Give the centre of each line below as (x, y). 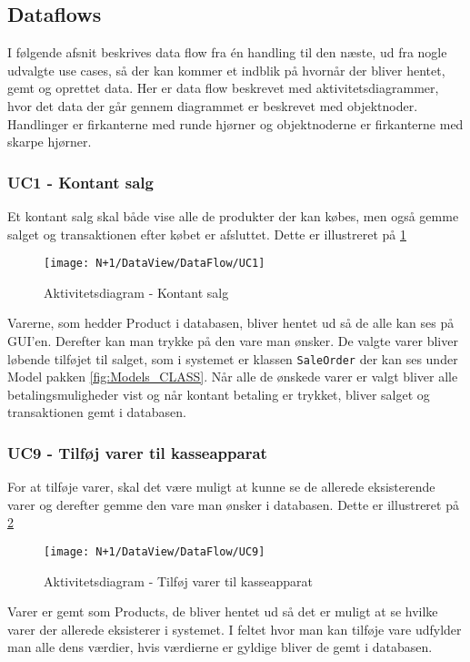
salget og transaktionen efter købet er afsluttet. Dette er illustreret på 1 (207, 234)
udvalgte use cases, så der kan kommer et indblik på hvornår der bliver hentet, (226, 70)
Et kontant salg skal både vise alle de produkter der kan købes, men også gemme (233, 215)
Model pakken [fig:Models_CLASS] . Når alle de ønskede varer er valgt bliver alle (233, 377)
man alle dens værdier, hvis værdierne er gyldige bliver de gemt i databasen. (220, 647)
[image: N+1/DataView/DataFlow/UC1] (155, 264)
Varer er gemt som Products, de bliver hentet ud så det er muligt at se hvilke (223, 611)
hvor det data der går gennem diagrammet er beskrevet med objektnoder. (213, 105)
